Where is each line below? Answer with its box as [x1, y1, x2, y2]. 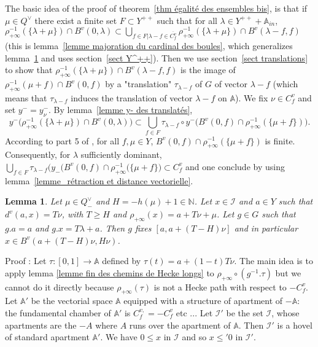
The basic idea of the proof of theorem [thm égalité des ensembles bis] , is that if [5, 2, 308, 14]
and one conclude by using [185, 160, 285, 173]
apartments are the [5, 318, 77, 331]
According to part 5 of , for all [5, 134, 120, 147]
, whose [271, 306, 300, 319]
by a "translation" [105, 77, 172, 90]
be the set [226, 306, 263, 319]
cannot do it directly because [5, 280, 114, 293]
